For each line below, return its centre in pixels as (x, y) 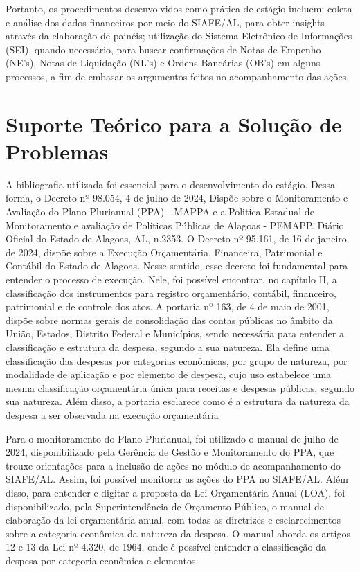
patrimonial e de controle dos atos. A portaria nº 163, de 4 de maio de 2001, (168, 306)
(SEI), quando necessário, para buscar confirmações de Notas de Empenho (163, 49)
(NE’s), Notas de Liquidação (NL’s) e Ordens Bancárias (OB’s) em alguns (163, 63)
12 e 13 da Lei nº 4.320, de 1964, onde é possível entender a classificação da (166, 547)
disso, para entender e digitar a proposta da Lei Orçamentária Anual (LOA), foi (175, 492)
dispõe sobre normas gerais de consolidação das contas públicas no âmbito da (169, 320)
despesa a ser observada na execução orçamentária (112, 414)
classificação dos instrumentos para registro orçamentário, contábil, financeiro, (171, 293)
